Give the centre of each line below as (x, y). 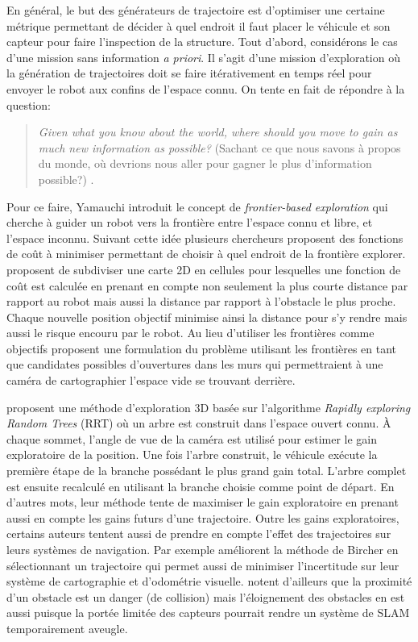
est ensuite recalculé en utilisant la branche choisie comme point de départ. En (201, 486)
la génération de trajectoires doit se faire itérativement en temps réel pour (189, 73)
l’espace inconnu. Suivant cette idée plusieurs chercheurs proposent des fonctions (205, 238)
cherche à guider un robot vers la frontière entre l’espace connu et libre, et (190, 222)
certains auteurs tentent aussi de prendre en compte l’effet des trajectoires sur (199, 534)
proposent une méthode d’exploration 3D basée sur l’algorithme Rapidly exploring (209, 407)
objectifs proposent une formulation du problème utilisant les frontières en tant (202, 348)
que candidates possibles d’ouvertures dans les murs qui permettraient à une (195, 364)
